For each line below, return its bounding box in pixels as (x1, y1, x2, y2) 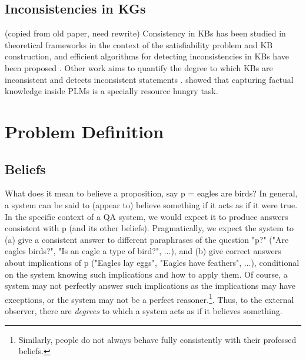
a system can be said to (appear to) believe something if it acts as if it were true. (5, 198, 298, 211)
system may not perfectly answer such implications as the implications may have (5, 279, 296, 292)
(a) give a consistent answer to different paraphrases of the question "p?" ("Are (5, 233, 289, 245)
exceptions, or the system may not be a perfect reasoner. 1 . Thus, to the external (5, 291, 294, 305)
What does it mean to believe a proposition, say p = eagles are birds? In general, (5, 187, 298, 199)
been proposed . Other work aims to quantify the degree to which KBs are (5, 61, 273, 74)
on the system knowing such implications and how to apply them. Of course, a (5, 268, 288, 280)
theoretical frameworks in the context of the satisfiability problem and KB (5, 38, 273, 51)
